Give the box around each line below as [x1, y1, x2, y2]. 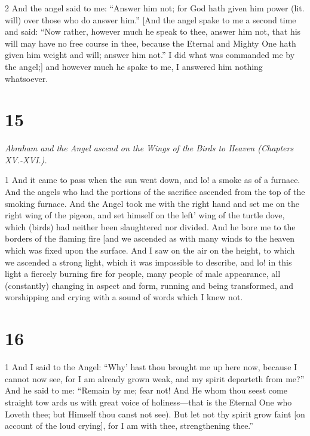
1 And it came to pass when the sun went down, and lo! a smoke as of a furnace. [5, 173, 300, 186]
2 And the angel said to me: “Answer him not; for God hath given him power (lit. [5, 2, 305, 14]
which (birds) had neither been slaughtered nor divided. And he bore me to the [5, 220, 296, 233]
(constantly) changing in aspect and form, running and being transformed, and [5, 279, 294, 291]
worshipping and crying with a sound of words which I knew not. [5, 291, 243, 303]
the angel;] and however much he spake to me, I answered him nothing [5, 60, 263, 72]
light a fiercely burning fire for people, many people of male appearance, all [5, 267, 281, 280]
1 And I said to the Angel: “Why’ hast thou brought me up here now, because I [5, 361, 297, 373]
